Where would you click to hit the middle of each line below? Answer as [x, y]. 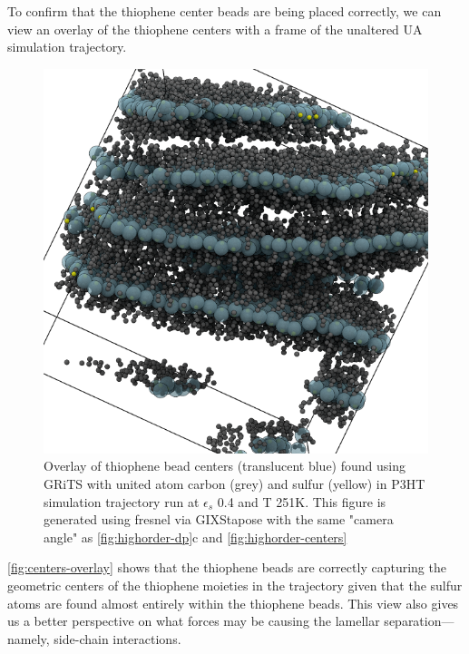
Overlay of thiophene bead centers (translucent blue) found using [225, 466]
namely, [29, 638]
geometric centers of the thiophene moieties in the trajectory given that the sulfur [235, 585]
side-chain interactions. [117, 638]
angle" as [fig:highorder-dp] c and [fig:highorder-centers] [195, 537]
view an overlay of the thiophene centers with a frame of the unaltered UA [215, 29]
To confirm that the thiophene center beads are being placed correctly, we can [225, 11]
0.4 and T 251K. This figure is [302, 501]
